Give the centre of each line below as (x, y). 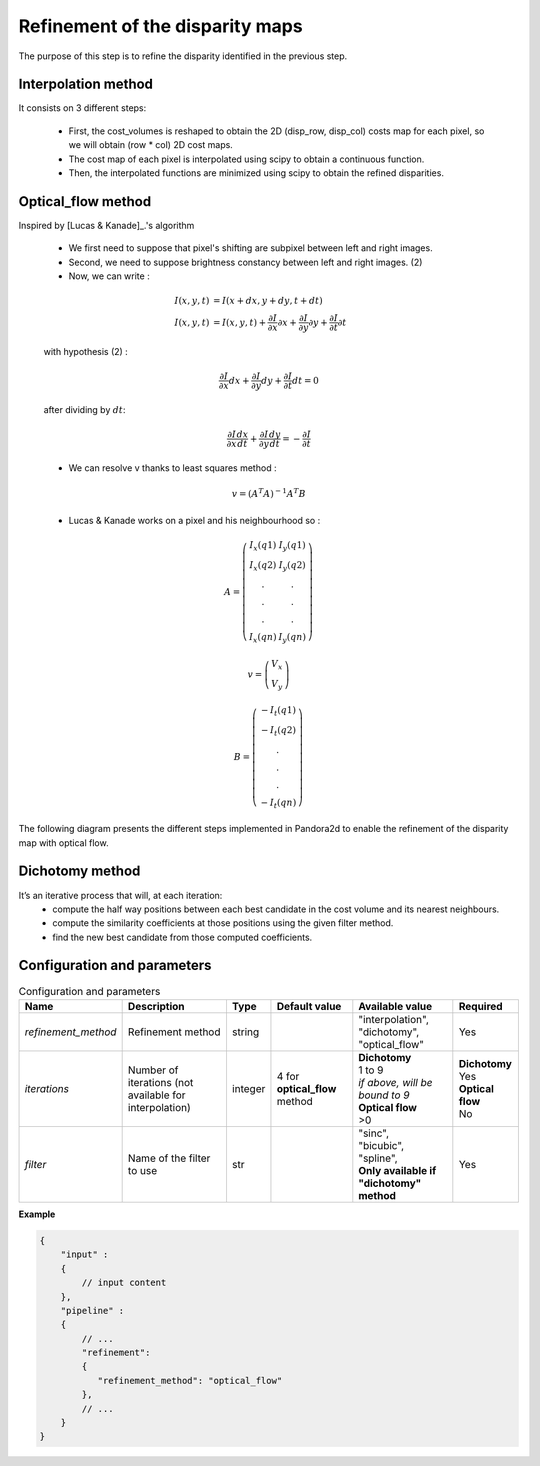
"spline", (378, 1158)
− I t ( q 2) (278, 731)
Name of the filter (169, 1158)
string (245, 1032)
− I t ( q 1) (278, 711)
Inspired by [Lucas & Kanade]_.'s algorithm (106, 225)
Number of (153, 1070)
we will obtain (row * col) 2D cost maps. (151, 145)
